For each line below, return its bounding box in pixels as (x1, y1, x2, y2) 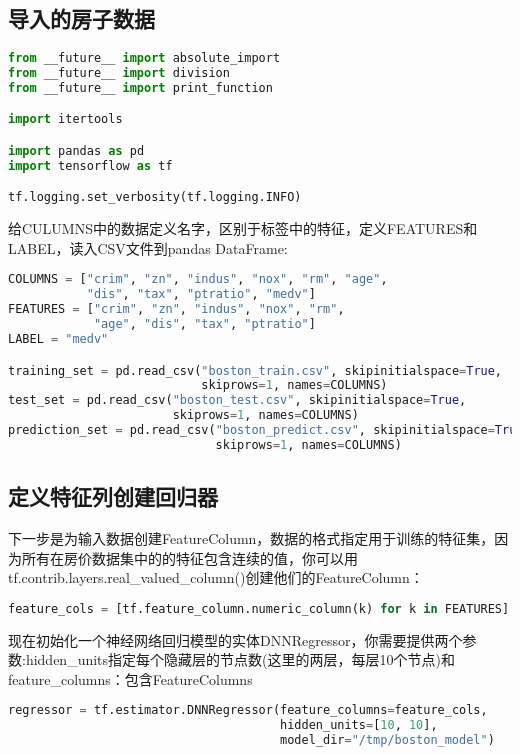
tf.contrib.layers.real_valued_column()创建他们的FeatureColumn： (8, 567, 424, 588)
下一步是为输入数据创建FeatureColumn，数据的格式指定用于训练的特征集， (8, 527, 495, 548)
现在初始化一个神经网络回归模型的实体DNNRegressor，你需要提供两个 (8, 629, 463, 650)
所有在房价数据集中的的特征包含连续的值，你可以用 (21, 547, 358, 568)
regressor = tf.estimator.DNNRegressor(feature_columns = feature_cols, (8, 703, 488, 718)
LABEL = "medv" (8, 331, 109, 346)
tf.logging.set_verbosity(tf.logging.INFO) (8, 190, 302, 205)
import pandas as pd (8, 144, 145, 159)
